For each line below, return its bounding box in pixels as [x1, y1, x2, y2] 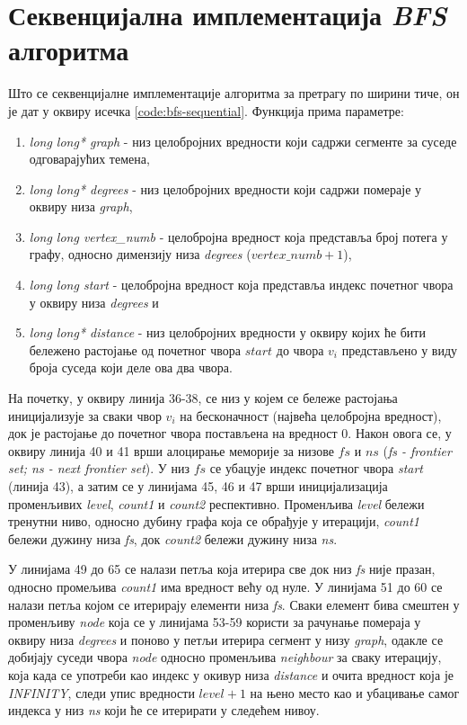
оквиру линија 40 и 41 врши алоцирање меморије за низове [8, 441, 334, 460]
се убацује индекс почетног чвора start [209, 459, 423, 478]
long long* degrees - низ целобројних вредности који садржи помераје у [29, 179, 422, 198]
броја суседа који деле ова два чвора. [29, 358, 233, 377]
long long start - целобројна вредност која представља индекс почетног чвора [29, 275, 454, 294]
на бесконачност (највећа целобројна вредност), [180, 406, 442, 425]
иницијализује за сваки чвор [8, 406, 162, 425]
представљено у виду [341, 340, 458, 359]
